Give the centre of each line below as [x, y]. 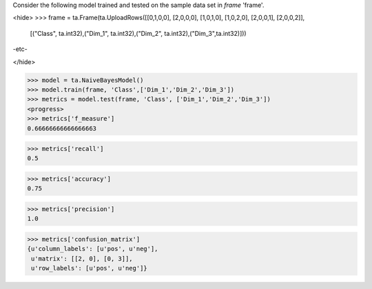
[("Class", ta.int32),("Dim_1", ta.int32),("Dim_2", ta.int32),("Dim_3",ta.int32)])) [138, 33]
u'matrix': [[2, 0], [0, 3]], [82, 258]
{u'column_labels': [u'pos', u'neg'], [93, 249]
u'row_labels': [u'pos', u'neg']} [89, 268]
